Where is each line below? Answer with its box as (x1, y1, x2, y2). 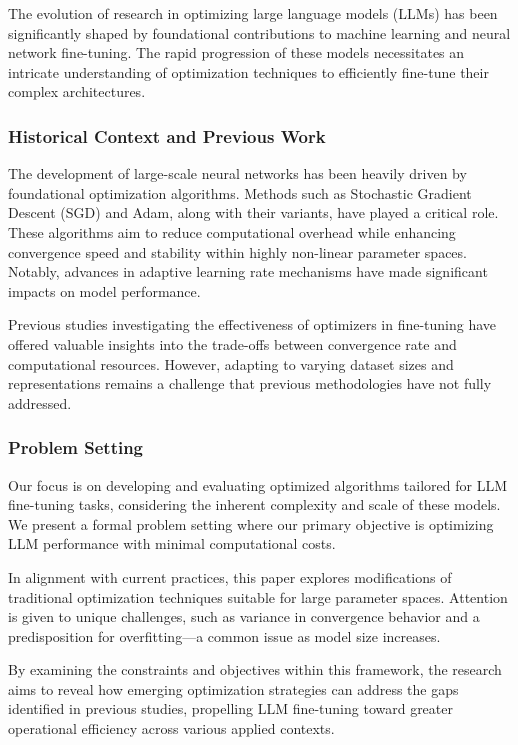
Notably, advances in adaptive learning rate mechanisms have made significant (8, 261, 488, 282)
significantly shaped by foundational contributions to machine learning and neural (8, 22, 511, 43)
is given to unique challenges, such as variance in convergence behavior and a (8, 606, 480, 627)
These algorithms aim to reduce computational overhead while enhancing (8, 221, 456, 242)
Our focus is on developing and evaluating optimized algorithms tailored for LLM (8, 474, 507, 495)
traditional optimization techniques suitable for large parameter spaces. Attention (8, 586, 508, 607)
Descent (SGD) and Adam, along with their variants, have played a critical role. (8, 202, 499, 223)
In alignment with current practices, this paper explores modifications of (8, 566, 452, 587)
